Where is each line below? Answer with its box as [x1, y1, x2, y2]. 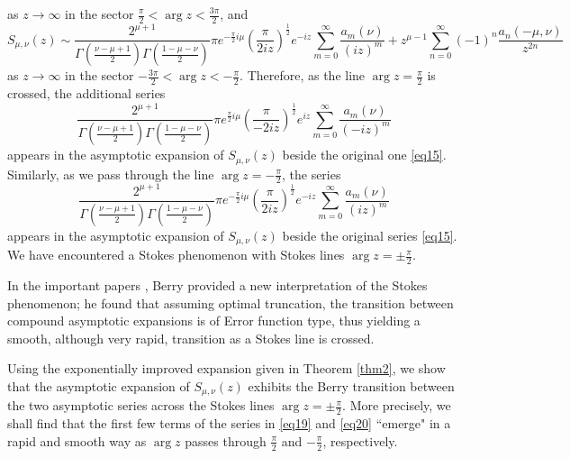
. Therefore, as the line [240, 66, 366, 85]
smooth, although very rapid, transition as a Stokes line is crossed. [7, 328, 375, 347]
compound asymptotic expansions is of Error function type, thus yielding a [7, 311, 421, 330]
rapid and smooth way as [7, 431, 147, 450]
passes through [185, 431, 267, 450]
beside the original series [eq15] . [282, 225, 457, 244]
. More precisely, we [342, 396, 451, 415]
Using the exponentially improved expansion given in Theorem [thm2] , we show [7, 359, 446, 378]
